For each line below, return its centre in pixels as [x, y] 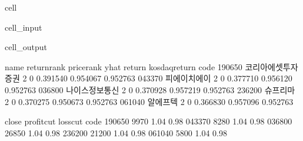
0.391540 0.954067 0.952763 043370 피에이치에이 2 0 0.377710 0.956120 [164, 78]
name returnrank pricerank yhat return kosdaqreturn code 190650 [124, 66]
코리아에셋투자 [272, 66]
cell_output [26, 47]
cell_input [24, 27]
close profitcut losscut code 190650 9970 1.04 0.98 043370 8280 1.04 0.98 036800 [149, 121]
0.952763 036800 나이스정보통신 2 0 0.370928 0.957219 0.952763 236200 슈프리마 [150, 89]
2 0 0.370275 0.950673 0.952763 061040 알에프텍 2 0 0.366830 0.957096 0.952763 [149, 101]
